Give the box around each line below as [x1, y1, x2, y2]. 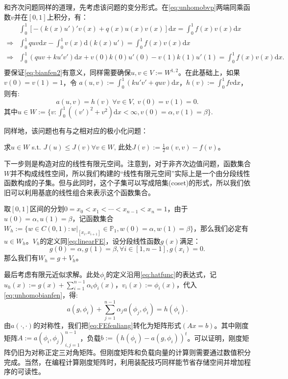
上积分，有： [47, 11, 88, 22]
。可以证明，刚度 [187, 332, 242, 343]
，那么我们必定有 [193, 223, 249, 233]
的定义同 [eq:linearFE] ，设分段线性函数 [40, 235, 161, 246]
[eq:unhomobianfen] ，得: [4, 290, 78, 300]
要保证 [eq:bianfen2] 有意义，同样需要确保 [4, 67, 131, 77]
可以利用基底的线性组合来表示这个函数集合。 [10, 187, 155, 197]
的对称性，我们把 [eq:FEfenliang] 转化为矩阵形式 [33, 320, 181, 330]
